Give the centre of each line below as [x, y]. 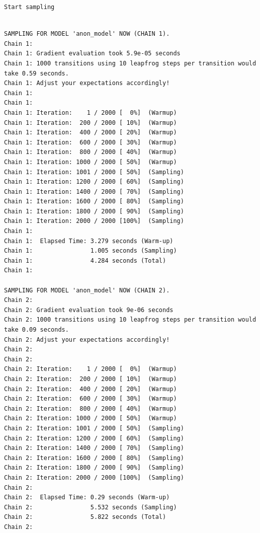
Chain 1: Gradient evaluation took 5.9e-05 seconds [92, 54]
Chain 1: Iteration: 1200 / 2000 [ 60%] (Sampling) [94, 182]
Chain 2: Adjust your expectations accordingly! [87, 339]
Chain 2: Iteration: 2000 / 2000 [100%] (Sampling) [94, 477]
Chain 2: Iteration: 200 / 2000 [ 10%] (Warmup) [91, 379]
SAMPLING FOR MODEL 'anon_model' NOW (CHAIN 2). [87, 290]
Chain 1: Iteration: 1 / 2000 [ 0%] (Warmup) [91, 112]
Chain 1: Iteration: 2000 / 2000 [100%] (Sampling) [94, 221]
